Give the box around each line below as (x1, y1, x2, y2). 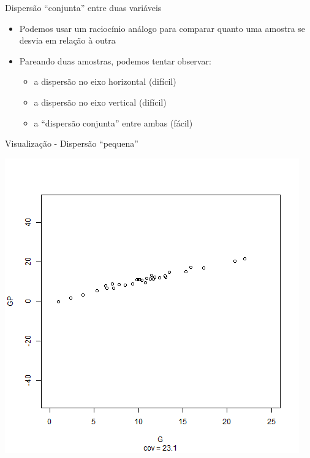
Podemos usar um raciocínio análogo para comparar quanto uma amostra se (19, 21, 306, 34)
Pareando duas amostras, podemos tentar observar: (19, 54, 211, 67)
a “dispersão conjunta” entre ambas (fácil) (34, 116, 193, 129)
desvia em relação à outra (19, 34, 116, 47)
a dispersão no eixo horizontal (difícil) (34, 75, 176, 88)
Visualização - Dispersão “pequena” (5, 137, 138, 150)
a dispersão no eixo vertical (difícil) (34, 95, 167, 108)
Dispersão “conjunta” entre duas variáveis (5, 1, 162, 14)
